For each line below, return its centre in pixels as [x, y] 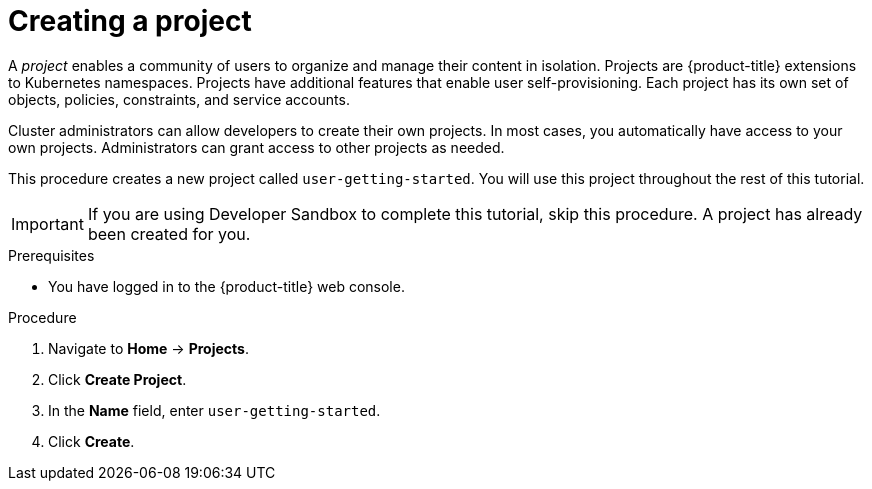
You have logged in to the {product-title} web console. [226, 286]
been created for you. [169, 233]
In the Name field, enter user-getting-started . [214, 410]
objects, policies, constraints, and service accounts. [179, 99]
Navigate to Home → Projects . [148, 348]
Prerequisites [51, 255]
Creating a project [130, 21]
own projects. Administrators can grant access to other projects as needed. [256, 147]
